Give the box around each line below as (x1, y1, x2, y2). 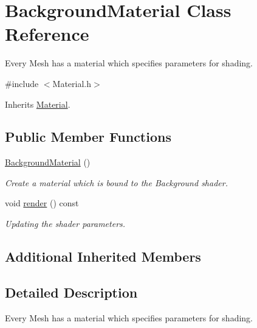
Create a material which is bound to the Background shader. (5, 176, 228, 189)
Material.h (52, 77, 92, 89)
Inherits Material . (5, 97, 70, 110)
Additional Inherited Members (5, 247, 201, 266)
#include (5, 77, 39, 89)
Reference (5, 21, 89, 46)
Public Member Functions (5, 127, 171, 146)
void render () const (5, 197, 79, 209)
